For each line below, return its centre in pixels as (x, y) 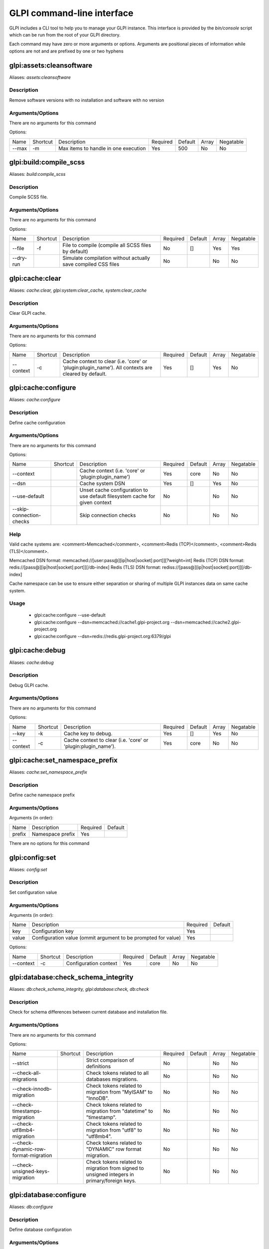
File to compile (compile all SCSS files (107, 245)
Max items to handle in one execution (102, 148)
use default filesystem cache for (117, 496)
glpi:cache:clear (35, 278)
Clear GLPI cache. (28, 313)
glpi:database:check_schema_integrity (71, 977)
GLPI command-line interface (71, 13)
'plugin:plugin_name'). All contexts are (108, 367)
